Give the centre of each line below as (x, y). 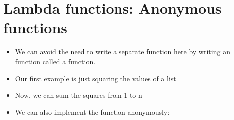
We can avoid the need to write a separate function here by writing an (122, 52)
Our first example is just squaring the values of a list (96, 78)
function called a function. (55, 61)
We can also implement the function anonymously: (92, 111)
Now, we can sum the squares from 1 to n (79, 95)
